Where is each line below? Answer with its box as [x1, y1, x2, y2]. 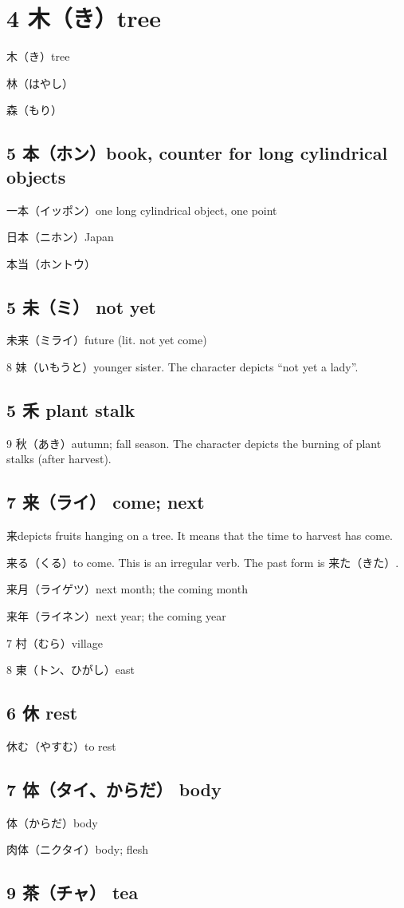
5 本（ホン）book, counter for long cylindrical [6, 141, 388, 165]
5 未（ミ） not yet [6, 294, 156, 319]
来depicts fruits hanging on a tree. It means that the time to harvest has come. [6, 527, 394, 544]
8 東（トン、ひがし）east [6, 661, 135, 678]
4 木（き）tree [6, 2, 162, 34]
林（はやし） [6, 74, 73, 91]
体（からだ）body [6, 814, 98, 831]
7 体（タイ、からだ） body [6, 777, 222, 802]
